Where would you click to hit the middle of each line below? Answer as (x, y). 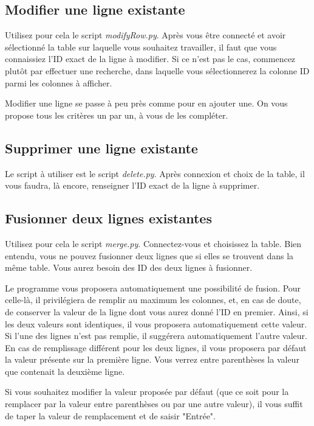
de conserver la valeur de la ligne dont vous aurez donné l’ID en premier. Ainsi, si (157, 311)
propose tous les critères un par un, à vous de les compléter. (117, 115)
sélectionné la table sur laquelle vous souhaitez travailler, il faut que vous (141, 47)
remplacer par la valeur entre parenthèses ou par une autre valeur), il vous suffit (154, 404)
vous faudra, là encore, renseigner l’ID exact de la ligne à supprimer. (132, 185)
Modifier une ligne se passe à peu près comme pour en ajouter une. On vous (146, 103)
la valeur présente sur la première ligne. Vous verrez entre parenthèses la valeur (152, 359)
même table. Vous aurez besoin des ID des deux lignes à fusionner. (129, 267)
